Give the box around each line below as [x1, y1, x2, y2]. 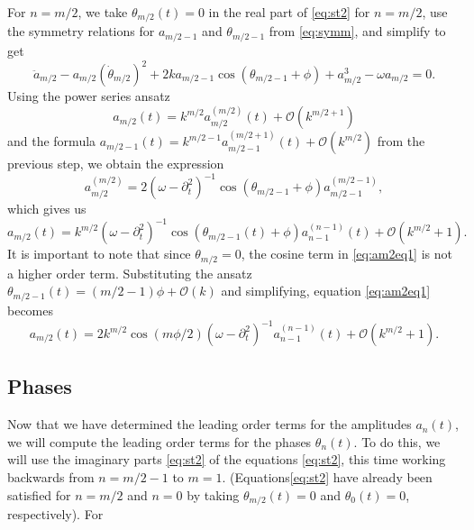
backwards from [7, 467, 95, 486]
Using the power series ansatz [7, 87, 170, 105]
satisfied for [7, 485, 71, 504]
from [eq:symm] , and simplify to [269, 22, 446, 41]
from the [377, 132, 425, 151]
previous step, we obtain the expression [7, 154, 224, 173]
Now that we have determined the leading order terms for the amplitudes [7, 415, 412, 434]
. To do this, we [353, 432, 441, 451]
